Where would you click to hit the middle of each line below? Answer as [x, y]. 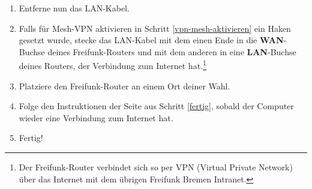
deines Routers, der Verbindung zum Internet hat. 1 [112, 65]
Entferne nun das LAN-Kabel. [74, 8]
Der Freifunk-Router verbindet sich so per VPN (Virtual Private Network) [156, 167]
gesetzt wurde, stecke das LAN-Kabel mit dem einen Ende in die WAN [151, 40]
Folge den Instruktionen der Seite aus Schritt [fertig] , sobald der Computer [156, 106]
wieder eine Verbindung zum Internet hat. [96, 117]
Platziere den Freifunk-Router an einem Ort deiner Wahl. [124, 85]
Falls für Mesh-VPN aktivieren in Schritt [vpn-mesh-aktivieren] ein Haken [155, 28]
